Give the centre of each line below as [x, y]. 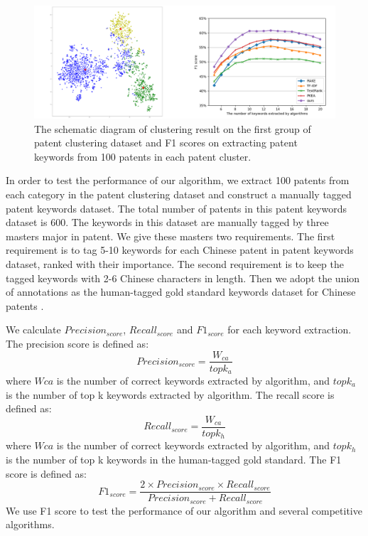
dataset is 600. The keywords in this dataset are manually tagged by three [167, 222]
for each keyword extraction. [289, 329]
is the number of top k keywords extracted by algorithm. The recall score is [170, 394]
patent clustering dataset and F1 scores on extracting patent [166, 143]
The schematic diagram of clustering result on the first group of [173, 128]
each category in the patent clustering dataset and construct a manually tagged [179, 194]
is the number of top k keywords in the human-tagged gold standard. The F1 [174, 459]
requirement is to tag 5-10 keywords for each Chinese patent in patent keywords [180, 250]
